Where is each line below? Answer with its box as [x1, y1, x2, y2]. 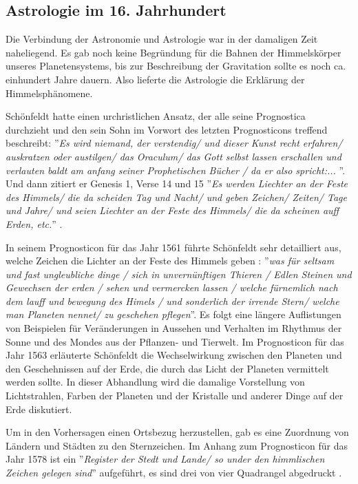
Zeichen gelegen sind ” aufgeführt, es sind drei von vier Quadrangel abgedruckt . [6, 465, 342, 480]
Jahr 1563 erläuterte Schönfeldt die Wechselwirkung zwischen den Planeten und [6, 348, 342, 362]
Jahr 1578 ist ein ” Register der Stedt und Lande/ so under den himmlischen [6, 452, 325, 466]
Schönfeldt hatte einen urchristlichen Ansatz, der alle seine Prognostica [6, 109, 306, 123]
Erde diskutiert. [6, 401, 72, 416]
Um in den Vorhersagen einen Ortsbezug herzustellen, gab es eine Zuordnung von [6, 425, 349, 439]
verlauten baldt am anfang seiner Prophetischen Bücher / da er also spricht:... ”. [6, 162, 346, 177]
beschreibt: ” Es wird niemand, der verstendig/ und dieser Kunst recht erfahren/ [6, 136, 343, 150]
